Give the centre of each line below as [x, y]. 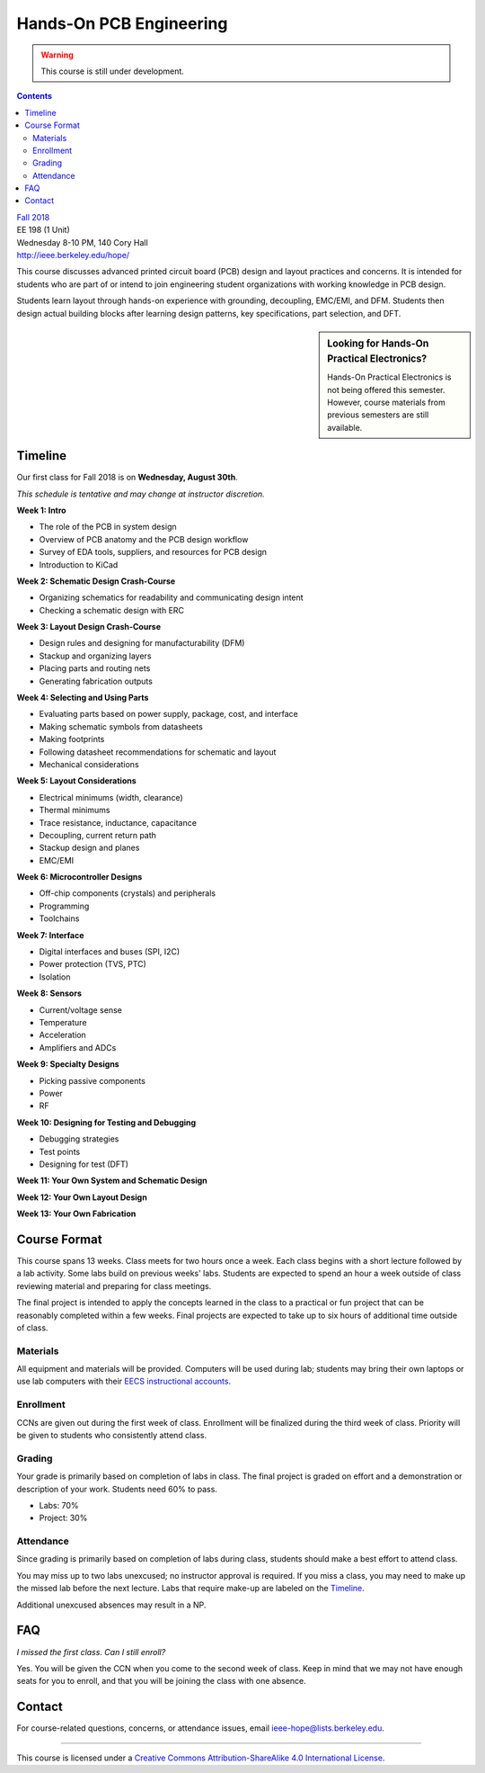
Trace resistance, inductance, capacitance [118, 822]
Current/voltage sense [81, 1010]
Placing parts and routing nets [95, 668]
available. [345, 427]
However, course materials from [387, 402]
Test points [60, 1151]
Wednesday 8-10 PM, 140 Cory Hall [82, 242]
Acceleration [63, 1035]
